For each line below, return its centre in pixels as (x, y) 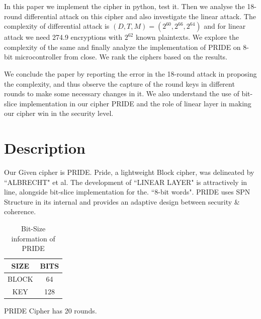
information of (33, 238)
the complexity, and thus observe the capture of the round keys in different (119, 83)
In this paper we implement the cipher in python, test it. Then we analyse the (124, 6)
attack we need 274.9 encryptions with (63, 37)
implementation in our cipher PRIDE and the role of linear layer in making (135, 103)
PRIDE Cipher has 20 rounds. (51, 310)
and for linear (225, 26)
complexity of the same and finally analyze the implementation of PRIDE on (122, 47)
